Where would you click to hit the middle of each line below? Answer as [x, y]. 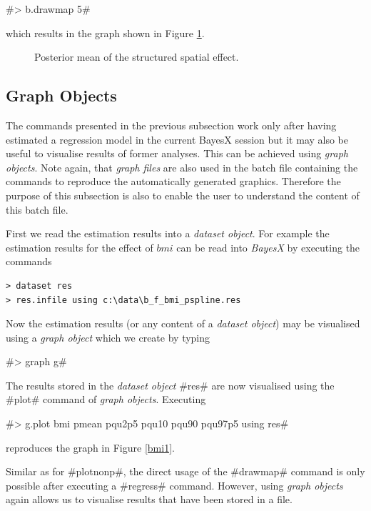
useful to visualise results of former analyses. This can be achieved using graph [177, 153]
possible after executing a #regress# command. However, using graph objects [174, 485]
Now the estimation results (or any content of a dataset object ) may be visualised [183, 323]
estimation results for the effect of [80, 247]
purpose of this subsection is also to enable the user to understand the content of [183, 195]
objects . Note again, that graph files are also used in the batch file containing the [182, 167]
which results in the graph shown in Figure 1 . [105, 33]
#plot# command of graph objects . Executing [106, 399]
